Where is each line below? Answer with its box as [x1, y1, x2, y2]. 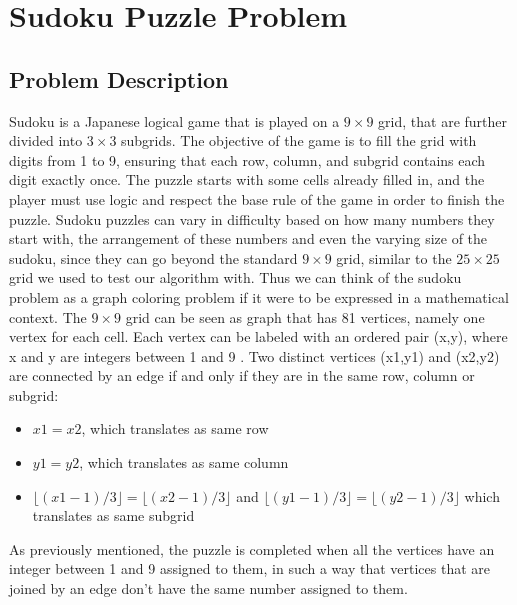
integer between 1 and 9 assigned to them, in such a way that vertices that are [9, 558, 491, 579]
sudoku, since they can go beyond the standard [9, 247, 298, 268]
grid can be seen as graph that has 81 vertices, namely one [125, 306, 485, 327]
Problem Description [9, 63, 229, 94]
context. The [9, 306, 87, 327]
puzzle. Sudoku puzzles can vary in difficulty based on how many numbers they [9, 208, 495, 229]
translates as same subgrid [32, 505, 195, 526]
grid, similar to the [336, 247, 452, 268]
